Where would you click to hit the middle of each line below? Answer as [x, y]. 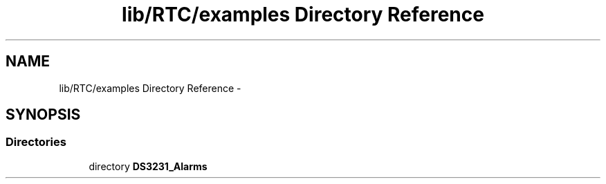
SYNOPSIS [43, 115]
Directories [36, 142]
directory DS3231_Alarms [148, 166]
